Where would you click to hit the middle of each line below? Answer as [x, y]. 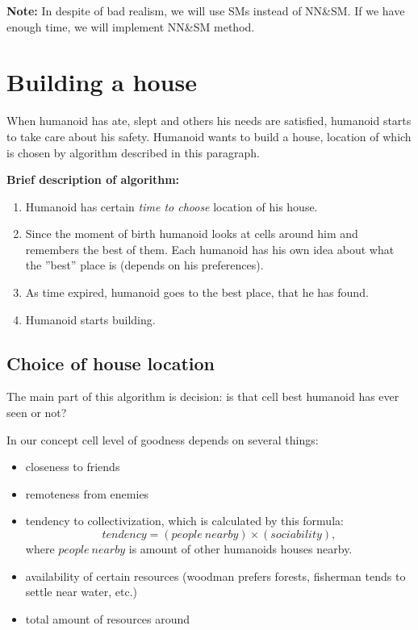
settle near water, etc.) [81, 592]
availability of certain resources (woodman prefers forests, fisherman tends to [215, 576]
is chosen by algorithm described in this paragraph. [133, 152]
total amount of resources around [108, 618]
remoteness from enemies [87, 493]
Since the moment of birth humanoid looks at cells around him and [192, 234]
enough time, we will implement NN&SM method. [131, 26]
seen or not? [37, 413]
